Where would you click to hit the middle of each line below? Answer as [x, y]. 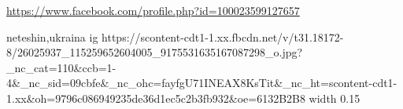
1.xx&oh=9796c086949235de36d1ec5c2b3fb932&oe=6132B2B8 [156, 98]
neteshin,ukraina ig [52, 36]
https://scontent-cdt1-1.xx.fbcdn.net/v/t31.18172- [223, 36]
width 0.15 [335, 98]
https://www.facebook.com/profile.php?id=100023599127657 [153, 10]
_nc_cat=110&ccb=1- [61, 67]
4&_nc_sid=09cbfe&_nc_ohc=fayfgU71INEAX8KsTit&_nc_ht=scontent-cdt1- [202, 83]
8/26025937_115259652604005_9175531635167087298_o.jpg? [155, 52]
